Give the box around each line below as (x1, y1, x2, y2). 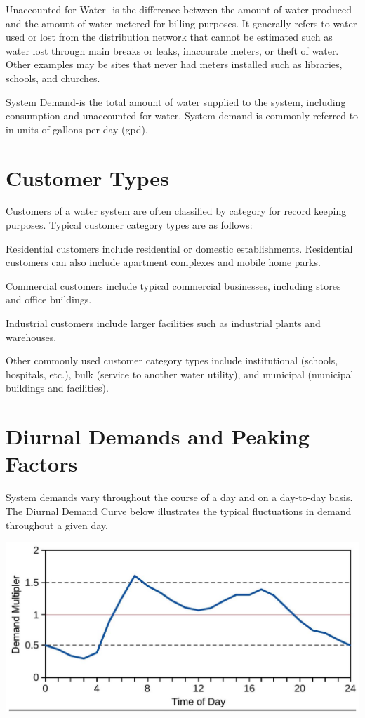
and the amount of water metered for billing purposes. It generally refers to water (6, 15, 357, 30)
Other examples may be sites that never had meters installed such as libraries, (6, 57, 343, 72)
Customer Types (6, 163, 169, 192)
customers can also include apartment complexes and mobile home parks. (6, 255, 321, 270)
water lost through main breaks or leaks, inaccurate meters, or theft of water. (6, 43, 339, 58)
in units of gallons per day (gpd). (6, 121, 148, 136)
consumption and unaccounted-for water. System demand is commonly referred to (6, 108, 359, 123)
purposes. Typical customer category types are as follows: (6, 218, 253, 232)
